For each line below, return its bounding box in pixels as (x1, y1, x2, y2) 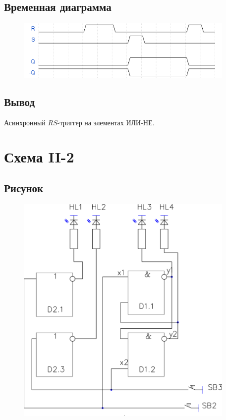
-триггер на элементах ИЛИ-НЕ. (57, 117, 155, 128)
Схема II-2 (4, 146, 74, 166)
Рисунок (4, 180, 44, 196)
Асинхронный (4, 117, 46, 128)
